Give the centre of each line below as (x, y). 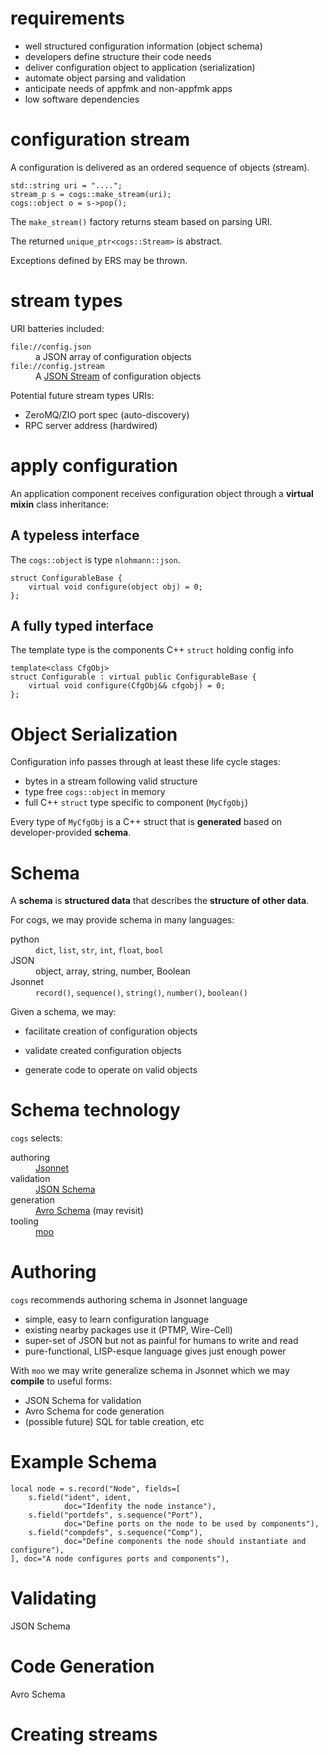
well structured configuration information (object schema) (143, 46)
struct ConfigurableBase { (66, 578)
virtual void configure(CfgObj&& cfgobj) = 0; (127, 686)
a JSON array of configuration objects (113, 356)
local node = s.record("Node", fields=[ (96, 1489)
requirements (67, 18)
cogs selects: (36, 1138)
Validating (53, 1598)
